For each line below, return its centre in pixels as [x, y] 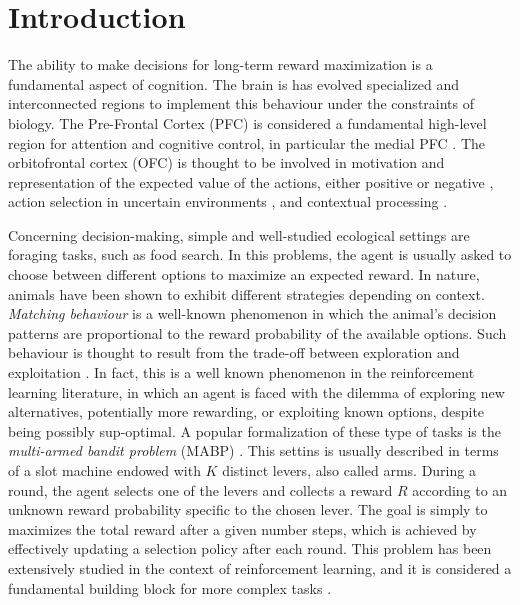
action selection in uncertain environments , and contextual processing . [228, 201]
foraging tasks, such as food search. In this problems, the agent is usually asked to [260, 254]
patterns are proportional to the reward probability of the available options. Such [257, 332]
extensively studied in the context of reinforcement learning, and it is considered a [260, 567]
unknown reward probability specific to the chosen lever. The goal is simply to [248, 509]
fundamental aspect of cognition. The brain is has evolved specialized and [234, 83]
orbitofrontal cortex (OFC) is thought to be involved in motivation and [226, 162]
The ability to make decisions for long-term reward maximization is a [220, 64]
